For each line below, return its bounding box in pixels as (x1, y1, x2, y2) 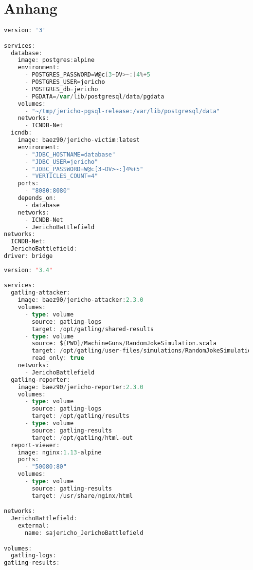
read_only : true (32, 354, 84, 362)
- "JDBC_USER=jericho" (24, 158, 98, 165)
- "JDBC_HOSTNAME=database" (24, 151, 116, 158)
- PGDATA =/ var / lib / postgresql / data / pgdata (24, 93, 164, 100)
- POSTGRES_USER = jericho (24, 79, 105, 86)
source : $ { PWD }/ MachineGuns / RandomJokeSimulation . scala (32, 340, 217, 347)
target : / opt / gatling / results (32, 413, 129, 420)
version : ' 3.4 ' (4, 266, 53, 274)
